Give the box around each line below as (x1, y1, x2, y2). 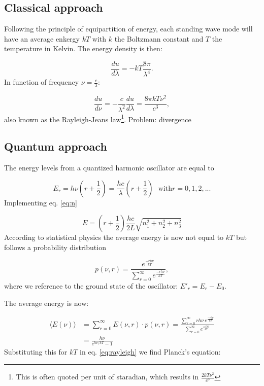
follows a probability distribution (4, 241, 106, 252)
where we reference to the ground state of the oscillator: (4, 280, 178, 291)
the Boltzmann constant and (114, 33, 204, 44)
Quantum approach (4, 138, 107, 154)
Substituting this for (4, 346, 68, 357)
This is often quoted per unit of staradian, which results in (16, 371, 199, 382)
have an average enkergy (4, 33, 80, 44)
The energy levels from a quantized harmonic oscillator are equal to (4, 162, 214, 173)
